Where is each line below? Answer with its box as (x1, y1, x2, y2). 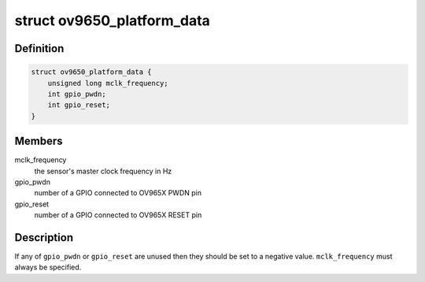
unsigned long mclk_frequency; (47, 79, 168, 87)
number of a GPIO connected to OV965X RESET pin (34, 210, 202, 220)
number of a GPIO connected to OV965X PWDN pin (34, 188, 202, 198)
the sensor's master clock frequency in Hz (34, 166, 172, 176)
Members (14, 135, 63, 148)
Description (14, 231, 74, 244)
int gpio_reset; (47, 101, 110, 109)
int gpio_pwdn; (47, 89, 106, 98)
